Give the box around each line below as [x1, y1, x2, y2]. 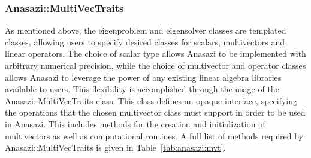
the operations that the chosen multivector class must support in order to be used [5, 106, 306, 118]
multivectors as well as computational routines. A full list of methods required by [5, 129, 304, 142]
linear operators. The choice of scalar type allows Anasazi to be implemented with [5, 47, 306, 60]
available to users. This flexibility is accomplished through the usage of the [5, 83, 279, 95]
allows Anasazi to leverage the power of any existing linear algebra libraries [5, 71, 282, 83]
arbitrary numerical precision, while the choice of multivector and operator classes [5, 59, 306, 71]
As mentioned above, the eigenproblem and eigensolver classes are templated [5, 24, 286, 37]
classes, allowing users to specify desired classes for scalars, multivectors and [5, 35, 285, 48]
